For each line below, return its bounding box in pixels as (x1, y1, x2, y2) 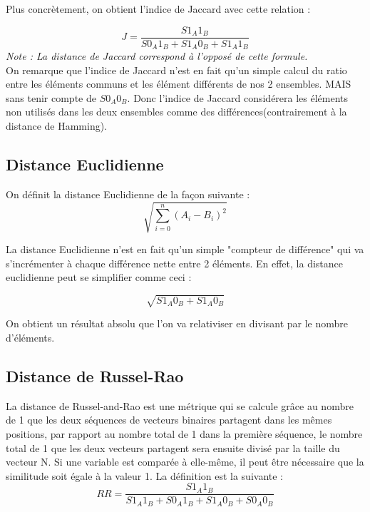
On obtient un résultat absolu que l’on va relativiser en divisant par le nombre (6, 316, 349, 331)
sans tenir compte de (6, 90, 96, 105)
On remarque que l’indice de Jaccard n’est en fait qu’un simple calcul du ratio (6, 62, 347, 77)
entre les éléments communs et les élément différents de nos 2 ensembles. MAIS (6, 76, 351, 91)
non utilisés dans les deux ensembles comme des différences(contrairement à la (6, 104, 347, 119)
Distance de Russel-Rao (6, 364, 184, 386)
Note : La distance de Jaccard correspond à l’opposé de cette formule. (6, 48, 308, 63)
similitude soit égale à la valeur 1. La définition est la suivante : (6, 468, 284, 483)
